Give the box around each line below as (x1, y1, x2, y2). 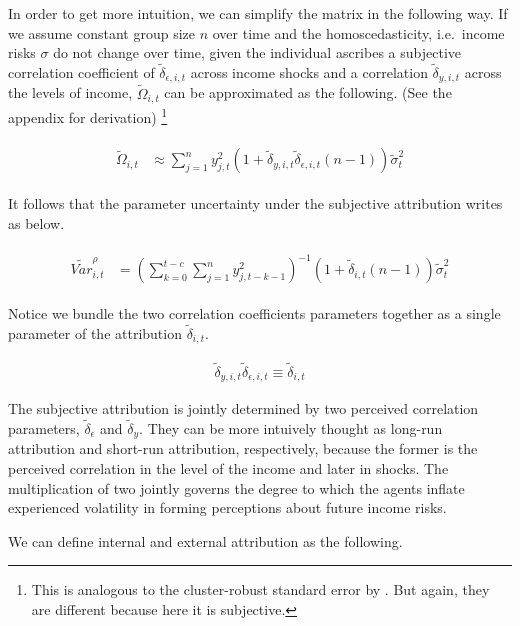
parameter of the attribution (8, 323, 182, 343)
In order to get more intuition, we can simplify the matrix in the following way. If (8, 3, 508, 23)
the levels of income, (8, 82, 133, 103)
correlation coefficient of (8, 62, 155, 82)
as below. (8, 213, 65, 234)
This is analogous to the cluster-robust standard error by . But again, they (31, 579, 490, 600)
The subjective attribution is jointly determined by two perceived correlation (8, 398, 479, 419)
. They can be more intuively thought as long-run (139, 417, 443, 438)
